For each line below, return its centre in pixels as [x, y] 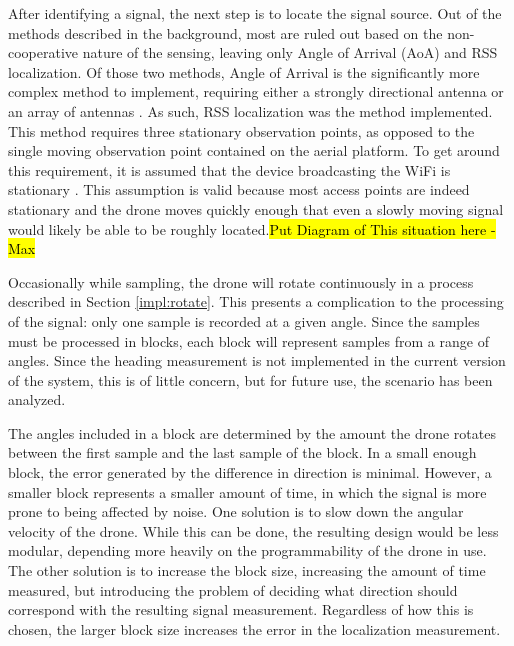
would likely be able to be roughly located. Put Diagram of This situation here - [252, 228]
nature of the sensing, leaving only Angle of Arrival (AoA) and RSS [290, 52]
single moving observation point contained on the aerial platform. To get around [254, 150]
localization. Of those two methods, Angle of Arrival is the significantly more [244, 71]
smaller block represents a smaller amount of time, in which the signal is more [247, 491]
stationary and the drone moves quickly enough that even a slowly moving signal [256, 208]
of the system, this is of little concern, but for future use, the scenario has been [250, 379]
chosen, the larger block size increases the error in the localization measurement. [254, 628]
